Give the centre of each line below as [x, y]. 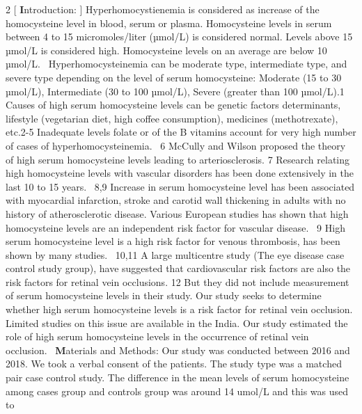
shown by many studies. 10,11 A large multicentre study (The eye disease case [175, 254]
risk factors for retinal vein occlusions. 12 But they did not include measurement [178, 281]
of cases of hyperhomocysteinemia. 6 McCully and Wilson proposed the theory [176, 145]
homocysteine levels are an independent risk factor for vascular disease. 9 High [175, 227]
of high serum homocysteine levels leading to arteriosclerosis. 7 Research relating [178, 159]
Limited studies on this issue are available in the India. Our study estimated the [177, 323]
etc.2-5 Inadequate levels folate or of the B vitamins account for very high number [181, 132]
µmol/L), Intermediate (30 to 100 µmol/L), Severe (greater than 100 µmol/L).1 [175, 91]
